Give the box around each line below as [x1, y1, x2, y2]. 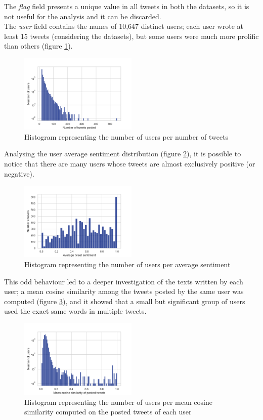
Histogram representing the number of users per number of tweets [24, 131, 229, 142]
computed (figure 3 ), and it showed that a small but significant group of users [4, 296, 245, 306]
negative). [4, 168, 34, 179]
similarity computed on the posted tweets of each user [24, 406, 192, 417]
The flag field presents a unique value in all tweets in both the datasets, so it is [4, 1, 249, 11]
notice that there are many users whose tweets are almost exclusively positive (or [4, 158, 255, 169]
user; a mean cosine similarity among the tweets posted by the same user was [4, 286, 244, 297]
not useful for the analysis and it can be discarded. [4, 11, 161, 21]
